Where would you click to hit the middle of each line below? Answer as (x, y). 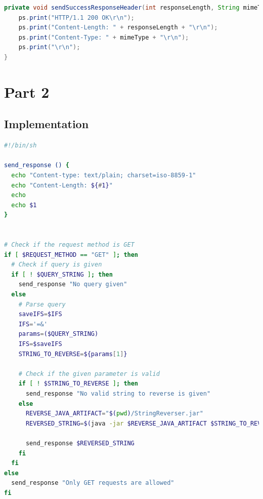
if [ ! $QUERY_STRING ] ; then (62, 274)
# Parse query (42, 304)
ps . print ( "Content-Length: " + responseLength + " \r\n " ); (118, 28)
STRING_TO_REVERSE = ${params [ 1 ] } (73, 354)
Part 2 (27, 91)
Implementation (47, 124)
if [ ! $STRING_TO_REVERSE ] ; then (78, 384)
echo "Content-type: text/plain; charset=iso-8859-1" (104, 175)
